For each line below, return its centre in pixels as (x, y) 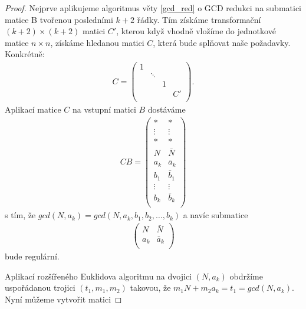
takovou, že (150, 287)
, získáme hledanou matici (97, 42)
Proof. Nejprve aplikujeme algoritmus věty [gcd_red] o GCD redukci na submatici (153, 8)
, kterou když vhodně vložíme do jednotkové (196, 31)
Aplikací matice (33, 109)
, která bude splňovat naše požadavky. (222, 42)
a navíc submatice (215, 215)
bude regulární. (32, 256)
